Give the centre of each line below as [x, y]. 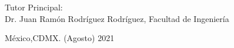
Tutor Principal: [34, 7]
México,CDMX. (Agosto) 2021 [60, 38]
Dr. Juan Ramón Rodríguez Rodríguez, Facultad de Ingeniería [117, 18]
